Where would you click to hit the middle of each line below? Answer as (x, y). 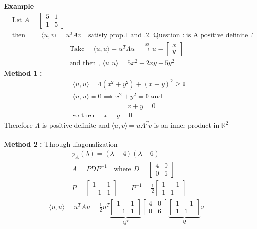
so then (84, 116)
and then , (85, 63)
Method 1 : (23, 73)
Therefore (18, 125)
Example (19, 6)
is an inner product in (187, 125)
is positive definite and (76, 125)
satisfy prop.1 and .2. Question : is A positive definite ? (171, 35)
